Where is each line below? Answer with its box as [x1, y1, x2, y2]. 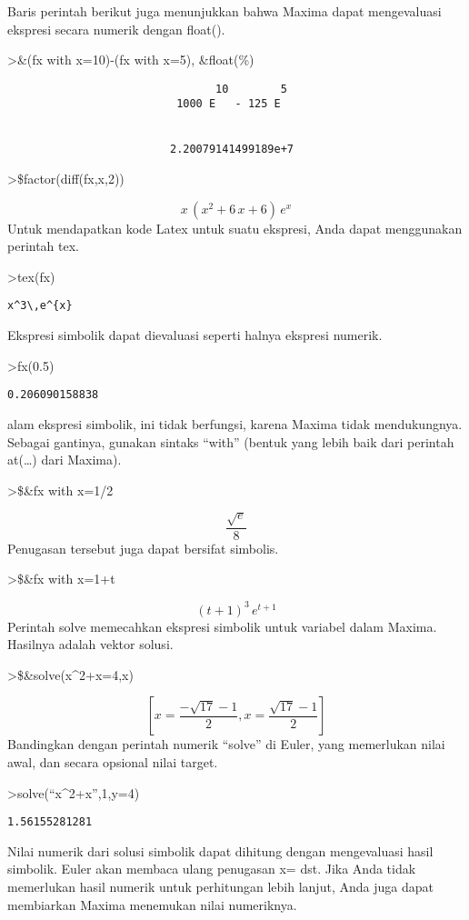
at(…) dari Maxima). [7, 450, 122, 469]
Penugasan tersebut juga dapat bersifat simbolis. [7, 538, 279, 557]
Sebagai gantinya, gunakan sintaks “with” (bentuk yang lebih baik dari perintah [7, 432, 454, 451]
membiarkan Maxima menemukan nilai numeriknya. [7, 895, 297, 914]
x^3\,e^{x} [7, 299, 73, 313]
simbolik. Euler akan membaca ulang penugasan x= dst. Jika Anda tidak [7, 859, 416, 878]
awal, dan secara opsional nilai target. [7, 752, 218, 771]
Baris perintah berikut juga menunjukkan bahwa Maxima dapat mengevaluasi [7, 2, 442, 20]
